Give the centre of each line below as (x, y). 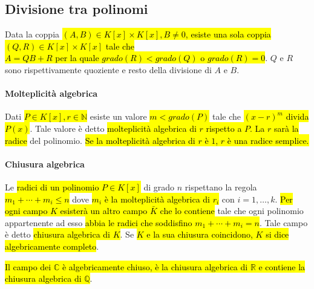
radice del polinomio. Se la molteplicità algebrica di (100, 140)
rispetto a (224, 128)
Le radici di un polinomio (52, 187)
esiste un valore (118, 116)
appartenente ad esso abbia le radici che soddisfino (99, 222)
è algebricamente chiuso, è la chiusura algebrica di (155, 266)
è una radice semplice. (268, 140)
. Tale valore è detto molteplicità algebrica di (113, 128)
